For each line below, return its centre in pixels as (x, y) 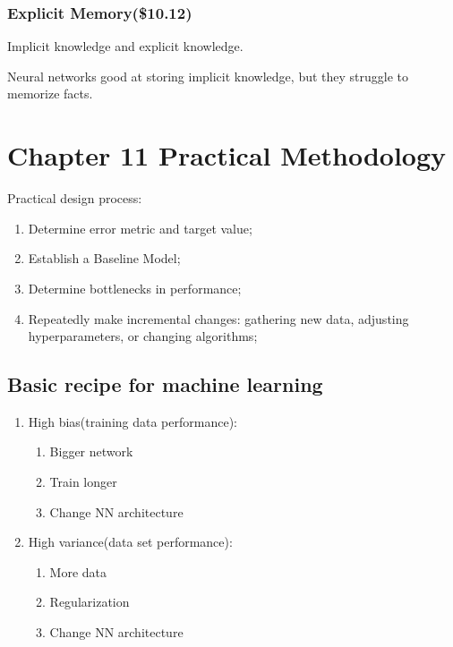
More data (78, 571)
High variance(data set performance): (130, 542)
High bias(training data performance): (132, 421)
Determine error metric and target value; (140, 228)
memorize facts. (50, 94)
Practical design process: (75, 198)
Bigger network (91, 451)
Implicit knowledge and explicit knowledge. (125, 46)
